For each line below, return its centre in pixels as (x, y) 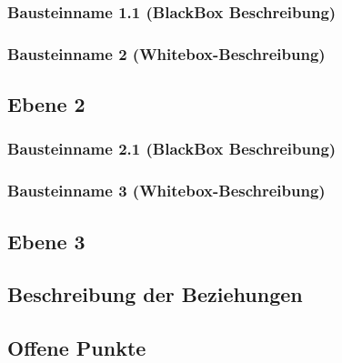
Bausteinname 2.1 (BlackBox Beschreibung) (172, 149)
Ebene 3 (46, 241)
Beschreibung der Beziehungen (155, 294)
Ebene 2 (46, 104)
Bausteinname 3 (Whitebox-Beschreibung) (166, 191)
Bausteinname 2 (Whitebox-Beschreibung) (166, 53)
